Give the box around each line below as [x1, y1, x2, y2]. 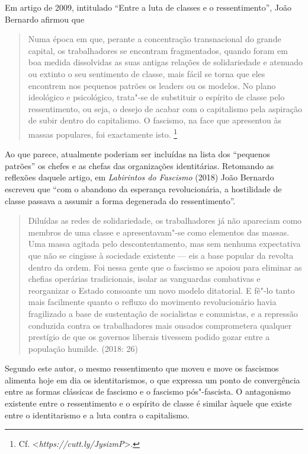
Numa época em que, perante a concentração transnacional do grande [28, 33, 281, 45]
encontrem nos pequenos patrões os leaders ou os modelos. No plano [28, 79, 276, 91]
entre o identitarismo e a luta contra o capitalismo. [5, 408, 190, 421]
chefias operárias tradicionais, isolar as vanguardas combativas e [28, 272, 261, 285]
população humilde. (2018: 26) [28, 342, 138, 354]
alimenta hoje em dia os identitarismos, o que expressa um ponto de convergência [5, 373, 300, 386]
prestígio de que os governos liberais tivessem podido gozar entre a [28, 331, 270, 343]
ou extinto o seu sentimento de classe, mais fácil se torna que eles [28, 67, 265, 80]
